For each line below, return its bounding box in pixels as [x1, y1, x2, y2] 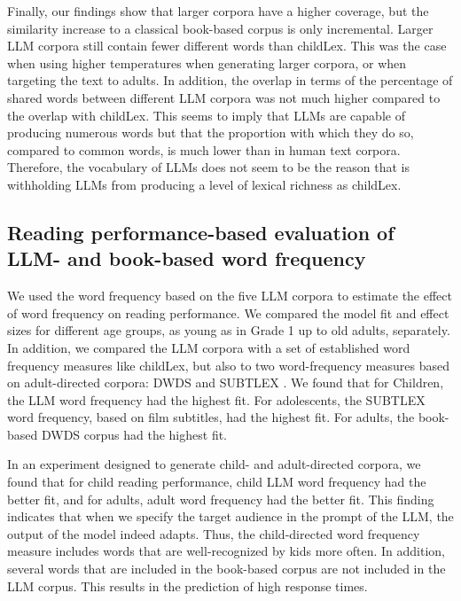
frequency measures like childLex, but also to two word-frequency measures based [7, 355, 449, 374]
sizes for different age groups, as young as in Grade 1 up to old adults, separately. [7, 321, 450, 340]
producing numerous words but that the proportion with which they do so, [7, 123, 414, 142]
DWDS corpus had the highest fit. [41, 425, 228, 443]
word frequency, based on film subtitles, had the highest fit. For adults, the [7, 408, 415, 426]
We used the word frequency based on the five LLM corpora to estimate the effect [7, 286, 452, 305]
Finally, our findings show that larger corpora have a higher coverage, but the [7, 2, 429, 20]
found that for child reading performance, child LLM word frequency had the [7, 472, 426, 491]
